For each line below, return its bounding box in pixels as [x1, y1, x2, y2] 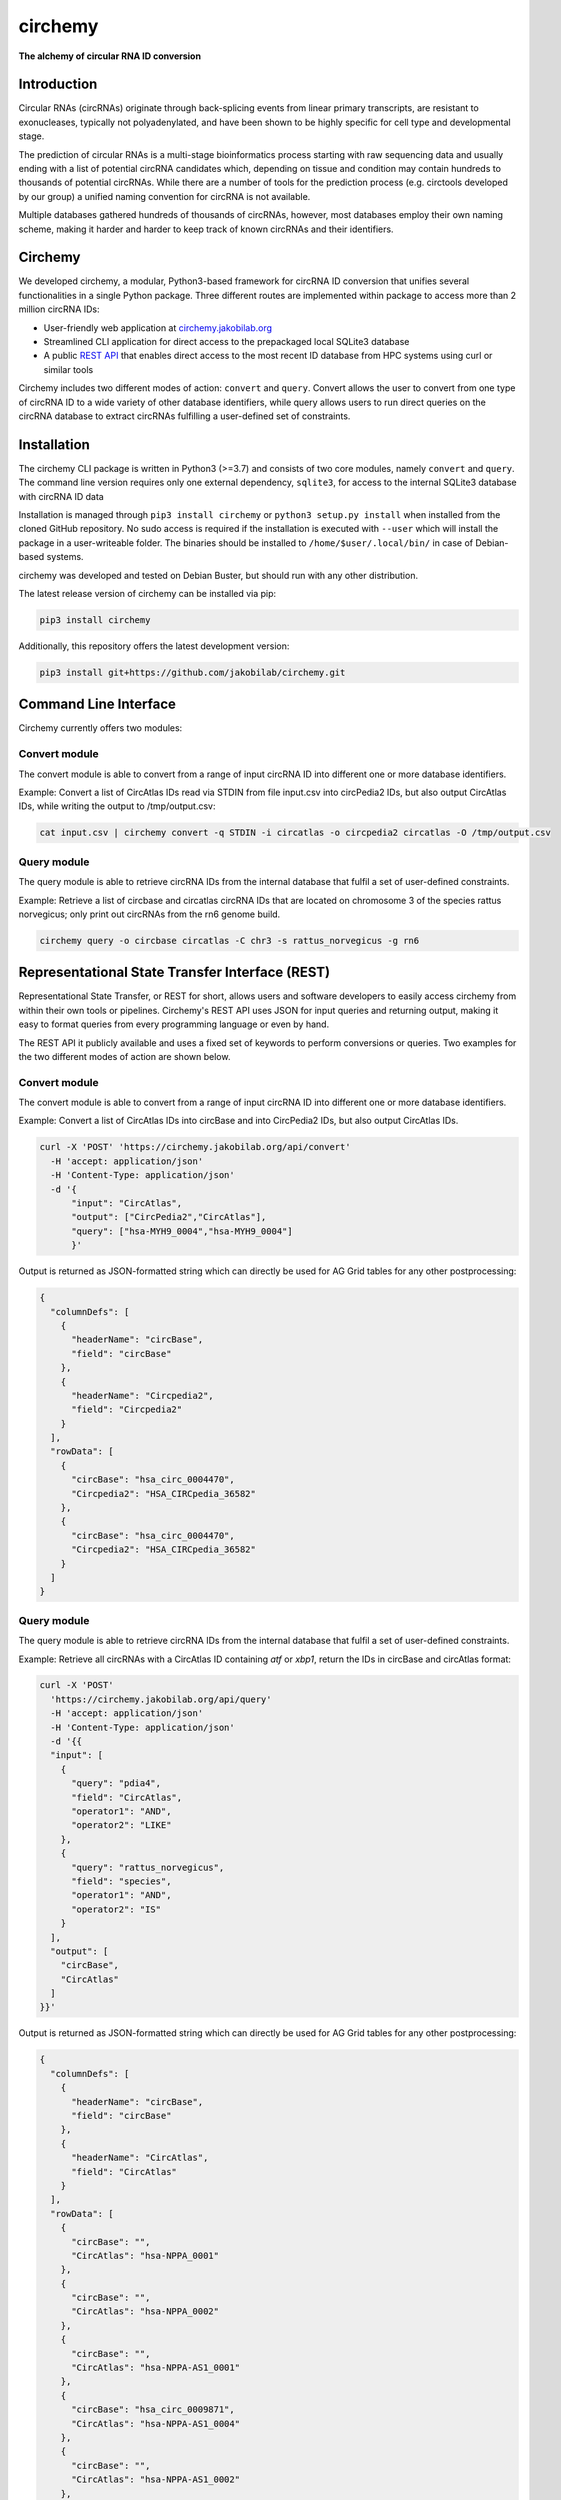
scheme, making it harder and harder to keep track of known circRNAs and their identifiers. [18, 223, 394, 235]
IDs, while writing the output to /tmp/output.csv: [18, 800, 216, 812]
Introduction [18, 76, 98, 93]
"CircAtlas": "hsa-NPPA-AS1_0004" [71, 2418, 240, 2429]
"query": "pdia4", [71, 1778, 162, 1789]
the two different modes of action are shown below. [18, 1050, 231, 1062]
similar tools [43, 363, 94, 375]
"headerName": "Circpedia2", [71, 1390, 214, 1401]
